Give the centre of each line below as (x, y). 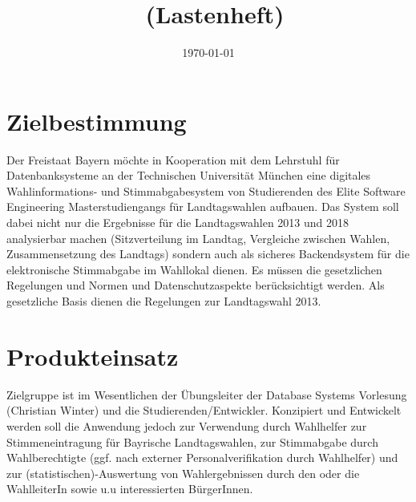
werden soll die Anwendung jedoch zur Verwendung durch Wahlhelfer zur (187, 425)
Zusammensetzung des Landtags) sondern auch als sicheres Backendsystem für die (208, 254)
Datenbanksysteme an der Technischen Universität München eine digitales (189, 175)
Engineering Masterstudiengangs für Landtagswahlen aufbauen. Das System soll (203, 206)
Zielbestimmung (97, 121)
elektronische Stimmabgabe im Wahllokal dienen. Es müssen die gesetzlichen (194, 269)
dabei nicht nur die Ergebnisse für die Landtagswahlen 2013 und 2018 (178, 223)
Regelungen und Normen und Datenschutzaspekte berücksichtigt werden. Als (196, 285)
